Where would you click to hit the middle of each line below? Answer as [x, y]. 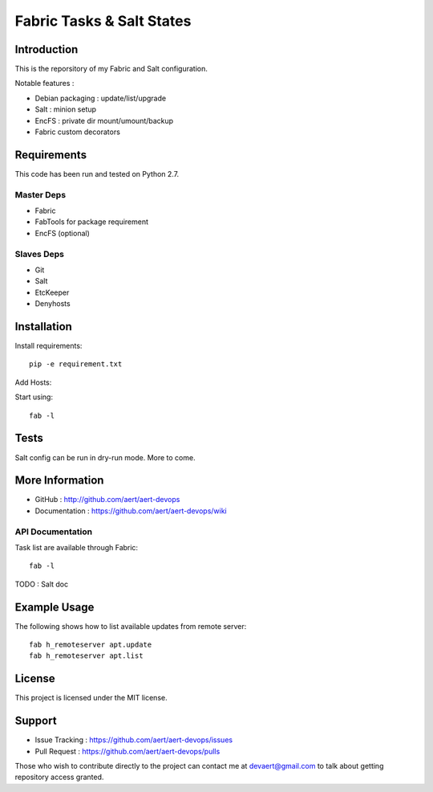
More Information [59, 481]
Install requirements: [49, 346]
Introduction [47, 49]
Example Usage [55, 607]
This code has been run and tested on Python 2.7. [97, 174]
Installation [43, 327]
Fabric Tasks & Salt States [103, 21]
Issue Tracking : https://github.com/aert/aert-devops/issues [134, 740]
